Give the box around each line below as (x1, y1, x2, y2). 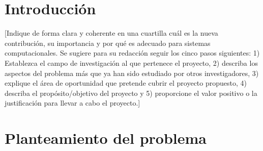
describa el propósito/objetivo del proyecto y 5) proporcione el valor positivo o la (5, 87, 257, 98)
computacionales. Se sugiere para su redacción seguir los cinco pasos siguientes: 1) (5, 47, 260, 58)
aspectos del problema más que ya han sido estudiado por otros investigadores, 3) (5, 67, 259, 78)
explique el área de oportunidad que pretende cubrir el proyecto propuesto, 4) (5, 78, 247, 88)
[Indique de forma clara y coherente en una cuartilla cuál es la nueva (5, 28, 218, 38)
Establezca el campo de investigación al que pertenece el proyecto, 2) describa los (5, 57, 258, 68)
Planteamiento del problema (5, 128, 207, 148)
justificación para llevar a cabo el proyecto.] (5, 97, 140, 108)
